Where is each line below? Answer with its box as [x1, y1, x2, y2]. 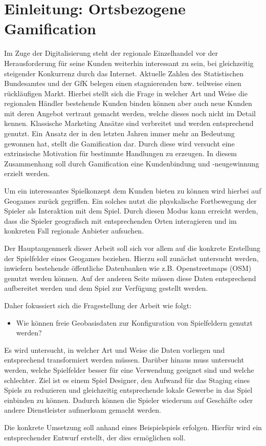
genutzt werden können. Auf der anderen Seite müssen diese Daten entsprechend [4, 272, 256, 283]
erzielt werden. [4, 168, 50, 179]
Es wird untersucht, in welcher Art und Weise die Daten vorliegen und [4, 344, 225, 355]
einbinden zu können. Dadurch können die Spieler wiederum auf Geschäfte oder [4, 394, 253, 405]
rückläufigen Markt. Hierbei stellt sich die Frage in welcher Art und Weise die [4, 88, 248, 98]
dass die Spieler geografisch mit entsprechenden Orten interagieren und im [4, 215, 237, 226]
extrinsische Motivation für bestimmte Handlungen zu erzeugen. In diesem [4, 148, 237, 159]
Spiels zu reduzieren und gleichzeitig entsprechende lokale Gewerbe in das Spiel [4, 385, 253, 395]
